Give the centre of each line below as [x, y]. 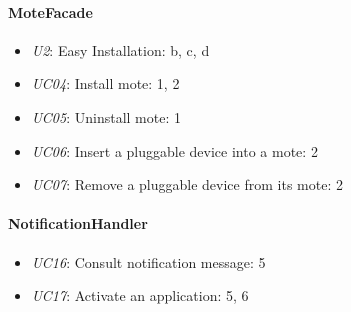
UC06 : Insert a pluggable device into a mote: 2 [174, 150]
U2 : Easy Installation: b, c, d [120, 49]
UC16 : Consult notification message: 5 [148, 261]
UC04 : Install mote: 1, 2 [105, 83]
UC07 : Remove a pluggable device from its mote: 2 [187, 184]
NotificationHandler [78, 223]
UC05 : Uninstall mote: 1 [106, 116]
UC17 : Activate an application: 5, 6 [140, 295]
